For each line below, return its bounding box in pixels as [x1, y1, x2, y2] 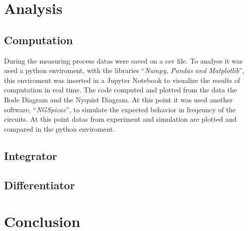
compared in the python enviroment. [4, 123, 115, 134]
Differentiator [4, 177, 75, 192]
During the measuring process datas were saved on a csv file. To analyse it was [4, 55, 243, 66]
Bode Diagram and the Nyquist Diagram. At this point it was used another [4, 94, 233, 104]
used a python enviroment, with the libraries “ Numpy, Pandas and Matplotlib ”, [4, 65, 245, 76]
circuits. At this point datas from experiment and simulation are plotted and [4, 114, 237, 124]
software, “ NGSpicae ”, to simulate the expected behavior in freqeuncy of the [4, 104, 236, 114]
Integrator [4, 148, 57, 163]
